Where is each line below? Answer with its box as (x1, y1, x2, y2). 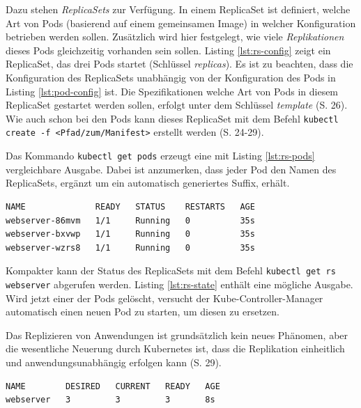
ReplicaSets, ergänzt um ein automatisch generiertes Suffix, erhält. (6, 175, 290, 190)
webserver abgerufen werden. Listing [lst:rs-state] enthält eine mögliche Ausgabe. (6, 276, 353, 291)
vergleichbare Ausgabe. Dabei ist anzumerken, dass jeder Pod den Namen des (6, 162, 337, 176)
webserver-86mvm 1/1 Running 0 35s (6, 215, 255, 226)
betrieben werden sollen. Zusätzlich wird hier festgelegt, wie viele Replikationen (6, 29, 344, 44)
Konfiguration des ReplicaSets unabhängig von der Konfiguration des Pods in (6, 70, 336, 84)
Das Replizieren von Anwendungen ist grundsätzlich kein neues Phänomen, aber (6, 327, 348, 342)
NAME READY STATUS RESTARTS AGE (6, 201, 255, 212)
